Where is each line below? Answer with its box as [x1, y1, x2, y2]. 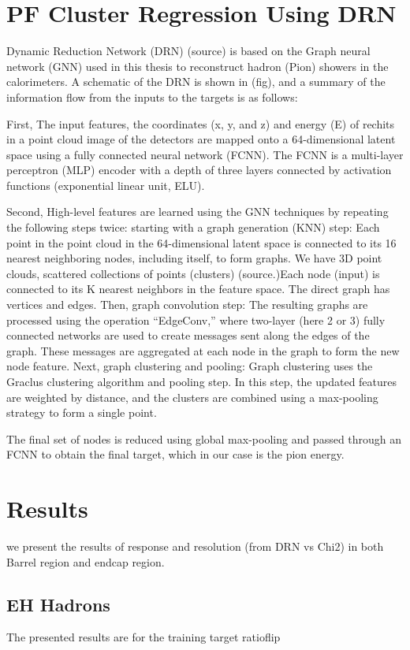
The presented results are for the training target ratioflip [6, 629, 281, 645]
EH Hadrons [6, 592, 110, 616]
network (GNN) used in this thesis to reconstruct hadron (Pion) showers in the [6, 58, 389, 74]
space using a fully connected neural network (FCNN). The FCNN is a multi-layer [6, 146, 404, 162]
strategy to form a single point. [6, 404, 157, 421]
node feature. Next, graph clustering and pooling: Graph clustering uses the [6, 358, 373, 374]
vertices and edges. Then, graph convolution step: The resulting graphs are [6, 296, 368, 313]
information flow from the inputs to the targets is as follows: [6, 88, 298, 105]
